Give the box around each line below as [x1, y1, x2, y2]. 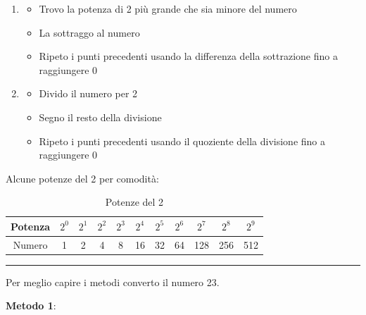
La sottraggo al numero [39, 25, 140, 39]
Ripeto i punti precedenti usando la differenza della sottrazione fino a [39, 49, 338, 63]
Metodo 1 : [6, 298, 56, 313]
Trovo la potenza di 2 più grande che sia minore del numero [39, 1, 297, 16]
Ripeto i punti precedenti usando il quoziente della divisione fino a [39, 133, 326, 148]
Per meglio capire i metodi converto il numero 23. [6, 274, 220, 289]
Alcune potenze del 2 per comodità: [6, 171, 159, 185]
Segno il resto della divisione [39, 109, 162, 124]
